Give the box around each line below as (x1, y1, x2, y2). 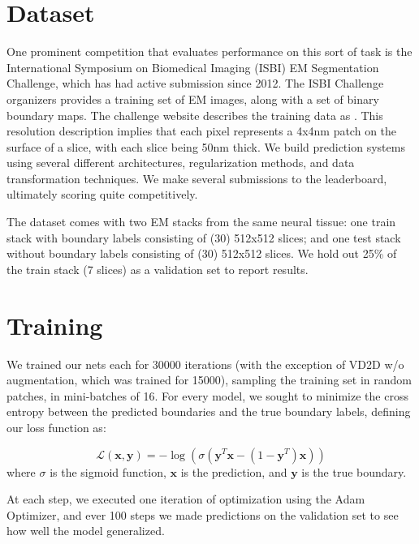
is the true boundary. (301, 463, 407, 480)
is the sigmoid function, (50, 463, 166, 480)
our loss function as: (6, 418, 106, 435)
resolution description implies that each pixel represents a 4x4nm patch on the (6, 122, 397, 139)
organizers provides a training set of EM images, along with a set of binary (6, 90, 379, 107)
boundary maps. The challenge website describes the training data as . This (6, 106, 383, 123)
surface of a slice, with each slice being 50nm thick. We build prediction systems (6, 138, 405, 155)
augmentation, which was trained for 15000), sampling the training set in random (6, 371, 412, 388)
